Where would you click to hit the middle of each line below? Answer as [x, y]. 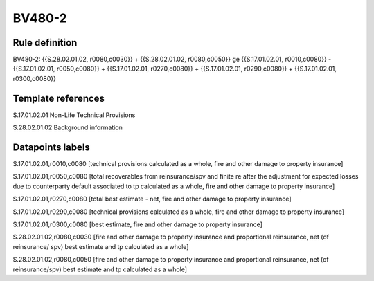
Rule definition [45, 43]
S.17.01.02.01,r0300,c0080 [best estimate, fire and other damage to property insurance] [138, 224]
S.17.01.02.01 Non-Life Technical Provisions [74, 115]
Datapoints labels [51, 147]
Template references [59, 98]
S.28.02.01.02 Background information [68, 127]
